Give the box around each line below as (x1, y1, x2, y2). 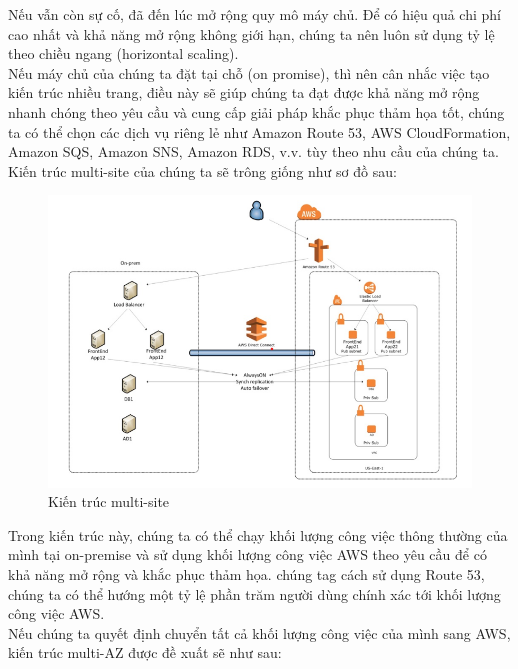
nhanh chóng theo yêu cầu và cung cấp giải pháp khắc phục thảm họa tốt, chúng (8, 101, 505, 122)
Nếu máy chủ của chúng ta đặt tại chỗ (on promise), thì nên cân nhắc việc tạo (8, 62, 490, 83)
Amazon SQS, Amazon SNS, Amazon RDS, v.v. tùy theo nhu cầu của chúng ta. (8, 141, 499, 162)
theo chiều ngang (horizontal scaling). (8, 43, 239, 64)
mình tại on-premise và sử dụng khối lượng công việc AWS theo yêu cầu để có (8, 544, 487, 565)
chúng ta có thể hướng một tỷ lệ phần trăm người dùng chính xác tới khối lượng (8, 583, 501, 604)
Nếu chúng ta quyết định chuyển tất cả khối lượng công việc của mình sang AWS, (8, 622, 511, 643)
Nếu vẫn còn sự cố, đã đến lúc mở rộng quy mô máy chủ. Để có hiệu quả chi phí (8, 4, 501, 24)
